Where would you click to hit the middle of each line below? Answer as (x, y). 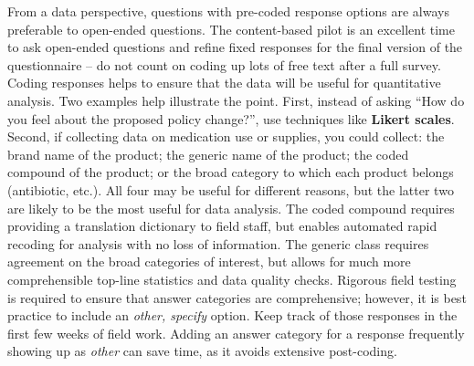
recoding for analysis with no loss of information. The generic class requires (218, 243)
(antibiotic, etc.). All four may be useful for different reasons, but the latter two (231, 189)
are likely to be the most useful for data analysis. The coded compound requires (231, 208)
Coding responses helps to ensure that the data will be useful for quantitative (224, 83)
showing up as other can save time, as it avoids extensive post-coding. (202, 351)
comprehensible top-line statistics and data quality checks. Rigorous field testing (232, 279)
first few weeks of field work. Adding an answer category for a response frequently (236, 333)
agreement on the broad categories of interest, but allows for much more (209, 261)
